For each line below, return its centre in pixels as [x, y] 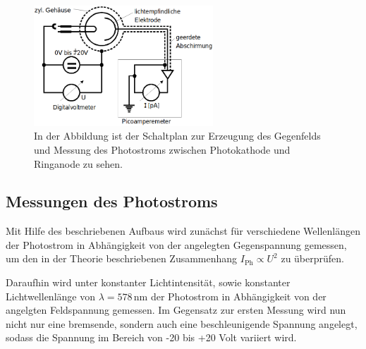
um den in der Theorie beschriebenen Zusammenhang [122, 258]
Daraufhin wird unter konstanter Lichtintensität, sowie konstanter [148, 282]
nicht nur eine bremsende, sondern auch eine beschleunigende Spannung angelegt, [182, 323]
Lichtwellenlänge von [50, 296]
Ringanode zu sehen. [78, 163]
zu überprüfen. [312, 258]
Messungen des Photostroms [112, 201]
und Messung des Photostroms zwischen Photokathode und [162, 149]
